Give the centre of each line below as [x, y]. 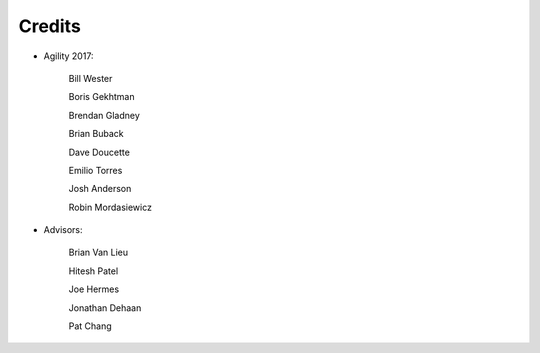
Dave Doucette [99, 152]
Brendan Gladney [104, 115]
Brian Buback [96, 134]
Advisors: [63, 230]
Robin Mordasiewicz [110, 207]
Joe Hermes [94, 289]
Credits [50, 26]
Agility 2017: [68, 56]
